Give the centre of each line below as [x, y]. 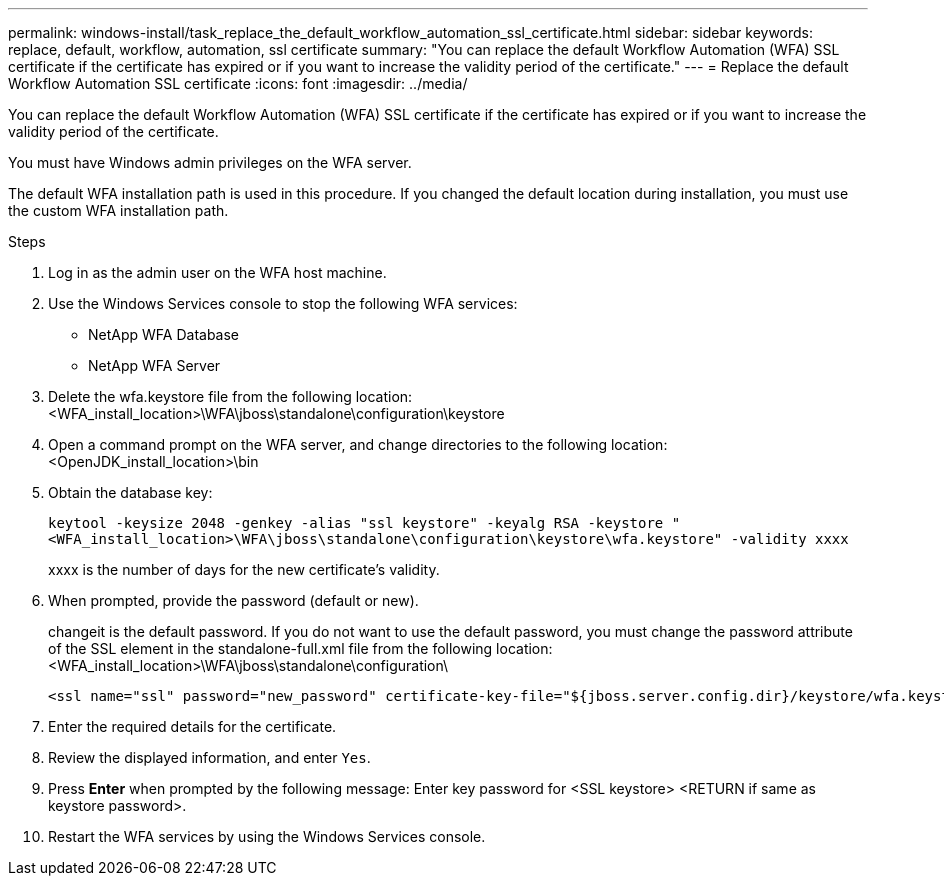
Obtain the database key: [130, 492]
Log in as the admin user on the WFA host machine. [217, 272]
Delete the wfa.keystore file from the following [200, 396]
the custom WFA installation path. [118, 210]
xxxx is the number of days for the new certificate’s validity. [244, 569]
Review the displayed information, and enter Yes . [209, 757]
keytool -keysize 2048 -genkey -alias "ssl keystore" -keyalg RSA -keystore [356, 523]
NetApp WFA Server [154, 365]
